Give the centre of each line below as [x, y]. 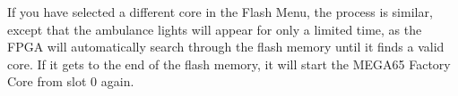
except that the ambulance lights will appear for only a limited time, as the [215, 29]
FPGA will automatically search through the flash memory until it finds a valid [226, 47]
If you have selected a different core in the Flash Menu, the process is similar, [220, 12]
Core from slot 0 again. [71, 81]
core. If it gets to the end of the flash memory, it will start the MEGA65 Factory [229, 64]
